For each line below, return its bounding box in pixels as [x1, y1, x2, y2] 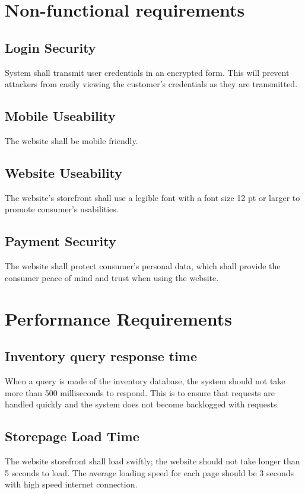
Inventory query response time [5, 347, 198, 365]
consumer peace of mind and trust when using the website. [5, 271, 219, 283]
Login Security [5, 38, 96, 56]
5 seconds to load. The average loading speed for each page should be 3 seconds [5, 466, 294, 479]
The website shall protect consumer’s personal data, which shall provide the [5, 260, 281, 272]
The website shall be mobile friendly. [5, 134, 138, 146]
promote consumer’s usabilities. [5, 203, 119, 215]
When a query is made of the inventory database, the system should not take [5, 374, 285, 387]
